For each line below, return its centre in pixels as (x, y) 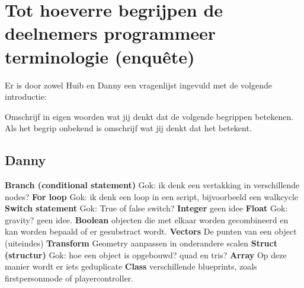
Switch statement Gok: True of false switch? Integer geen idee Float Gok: (146, 208)
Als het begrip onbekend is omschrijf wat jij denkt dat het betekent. (128, 128)
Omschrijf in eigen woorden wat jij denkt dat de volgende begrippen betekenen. (149, 116)
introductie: (26, 96)
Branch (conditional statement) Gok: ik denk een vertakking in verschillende (152, 185)
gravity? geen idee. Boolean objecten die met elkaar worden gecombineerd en (147, 219)
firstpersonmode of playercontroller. (69, 278)
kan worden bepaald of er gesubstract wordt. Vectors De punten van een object (151, 231)
